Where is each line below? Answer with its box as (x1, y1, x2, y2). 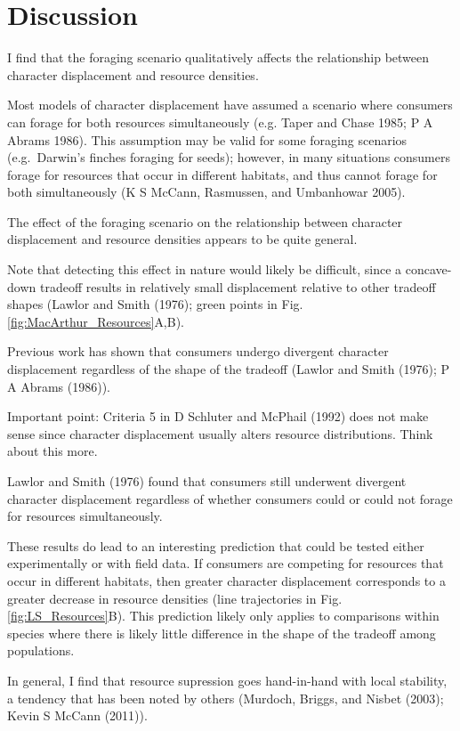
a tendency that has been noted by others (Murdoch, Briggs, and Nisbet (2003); (7, 688, 444, 707)
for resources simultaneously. (7, 507, 163, 525)
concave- (405, 260, 452, 279)
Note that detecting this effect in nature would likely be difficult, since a (7, 260, 402, 279)
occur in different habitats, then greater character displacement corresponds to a (7, 571, 446, 589)
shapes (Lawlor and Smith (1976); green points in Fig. (7, 295, 303, 313)
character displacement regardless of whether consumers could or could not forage (7, 489, 453, 508)
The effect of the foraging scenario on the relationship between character (7, 212, 403, 231)
